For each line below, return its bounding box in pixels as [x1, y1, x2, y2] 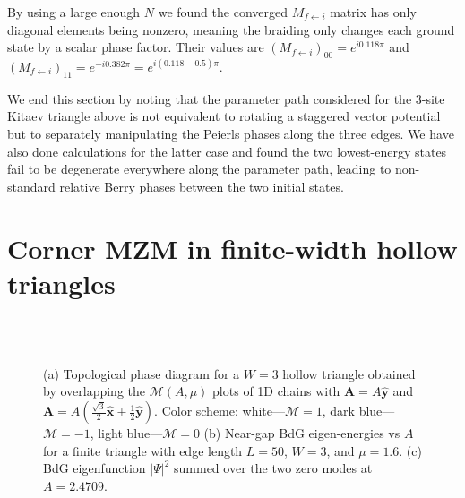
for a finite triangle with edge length [43, 441, 243, 459]
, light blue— [90, 424, 163, 442]
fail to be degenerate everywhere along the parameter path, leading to [7, 159, 392, 178]
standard [7, 176, 56, 195]
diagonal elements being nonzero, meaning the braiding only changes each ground [7, 20, 455, 39]
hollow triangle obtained [282, 364, 416, 382]
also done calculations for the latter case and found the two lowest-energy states [7, 142, 447, 160]
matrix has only [330, 3, 417, 21]
